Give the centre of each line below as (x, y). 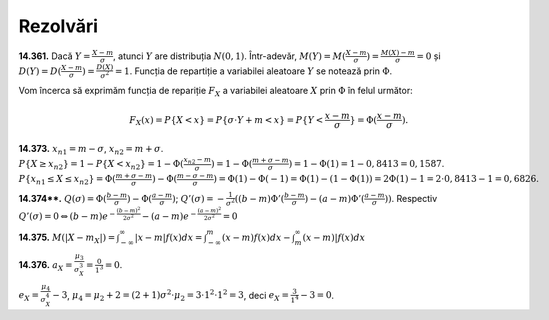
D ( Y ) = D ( (40, 71)
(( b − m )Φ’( (259, 198)
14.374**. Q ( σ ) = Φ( (62, 198)
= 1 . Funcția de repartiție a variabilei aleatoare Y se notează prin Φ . (253, 71)
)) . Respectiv (411, 198)
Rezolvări (58, 26)
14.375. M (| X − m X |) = (67, 238)
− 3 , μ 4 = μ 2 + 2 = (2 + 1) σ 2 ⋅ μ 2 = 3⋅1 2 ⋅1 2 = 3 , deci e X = (171, 296)
